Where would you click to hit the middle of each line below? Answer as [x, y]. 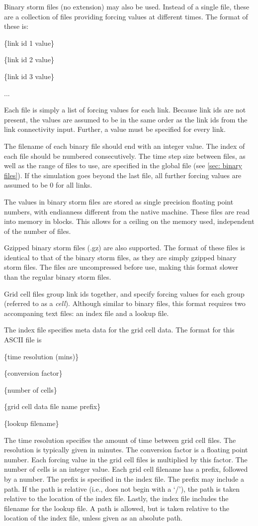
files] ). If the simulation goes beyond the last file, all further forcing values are [123, 175]
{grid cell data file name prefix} [52, 406]
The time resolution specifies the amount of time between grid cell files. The [120, 440]
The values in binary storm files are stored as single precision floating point [119, 201]
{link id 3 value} [29, 76]
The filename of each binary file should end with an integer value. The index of [125, 146]
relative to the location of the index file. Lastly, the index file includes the [116, 498]
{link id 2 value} [29, 59]
